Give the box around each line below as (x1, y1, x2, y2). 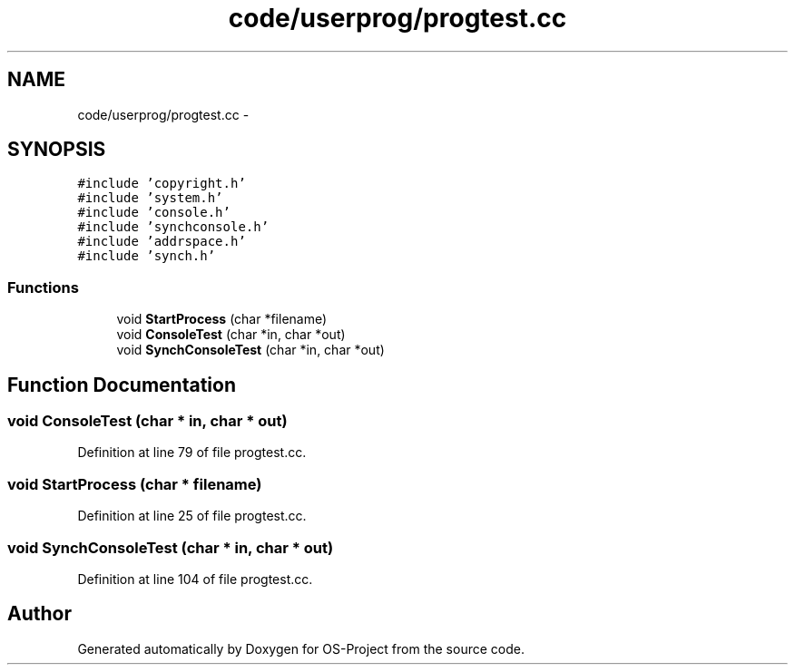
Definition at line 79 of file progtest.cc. (77, 444, 307, 461)
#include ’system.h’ (77, 190, 223, 206)
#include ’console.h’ (77, 205, 231, 220)
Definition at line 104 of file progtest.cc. (77, 570, 313, 587)
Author (7, 602, 72, 626)
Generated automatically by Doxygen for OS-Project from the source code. (77, 640, 525, 657)
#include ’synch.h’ (77, 248, 216, 264)
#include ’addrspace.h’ (77, 234, 246, 249)
